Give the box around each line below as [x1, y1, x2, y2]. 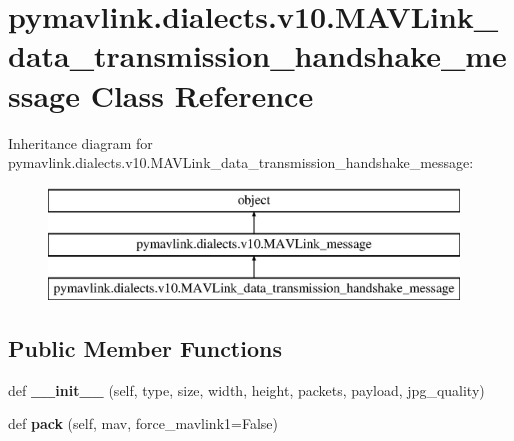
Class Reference [90, 74, 314, 115]
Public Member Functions [8, 333, 282, 364]
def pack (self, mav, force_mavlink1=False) [8, 413, 278, 434]
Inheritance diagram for [8, 132, 153, 153]
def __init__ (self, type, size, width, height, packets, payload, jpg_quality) [8, 379, 485, 400]
